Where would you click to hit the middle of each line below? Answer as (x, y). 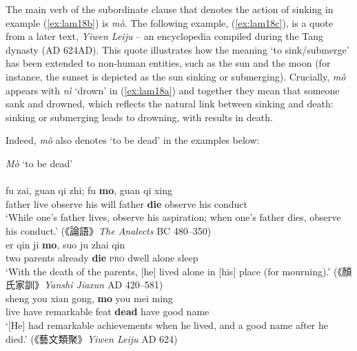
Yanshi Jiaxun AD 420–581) (104, 285)
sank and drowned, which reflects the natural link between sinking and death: (170, 104)
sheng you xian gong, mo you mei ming (89, 298)
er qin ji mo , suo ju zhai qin (65, 244)
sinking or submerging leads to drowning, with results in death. (139, 117)
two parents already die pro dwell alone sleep (102, 258)
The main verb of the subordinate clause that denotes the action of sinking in (170, 9)
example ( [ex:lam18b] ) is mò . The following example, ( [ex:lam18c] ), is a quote (169, 22)
